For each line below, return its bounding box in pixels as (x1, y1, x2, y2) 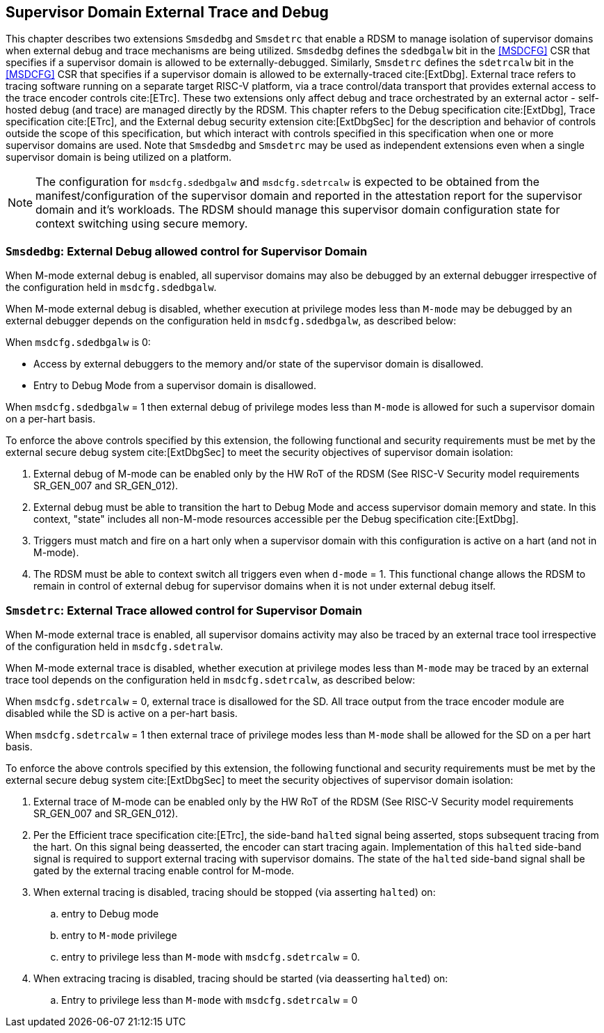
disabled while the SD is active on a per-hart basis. (6, 707, 238, 719)
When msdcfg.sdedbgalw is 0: (6, 336, 151, 349)
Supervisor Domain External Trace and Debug (6, 3, 329, 21)
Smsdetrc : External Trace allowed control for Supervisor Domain (6, 603, 363, 617)
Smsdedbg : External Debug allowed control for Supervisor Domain (6, 244, 368, 258)
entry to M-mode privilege (61, 929, 177, 941)
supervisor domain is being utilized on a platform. (6, 151, 232, 164)
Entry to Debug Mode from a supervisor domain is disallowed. (33, 379, 316, 392)
